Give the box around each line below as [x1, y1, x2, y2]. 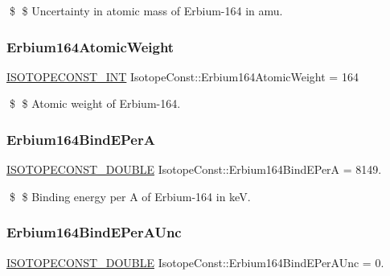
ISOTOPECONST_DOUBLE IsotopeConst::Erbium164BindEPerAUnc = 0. [6, 253, 384, 270]
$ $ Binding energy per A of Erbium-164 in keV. [9, 187, 251, 204]
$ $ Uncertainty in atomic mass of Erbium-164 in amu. [9, 2, 283, 19]
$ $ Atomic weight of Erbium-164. [9, 95, 181, 112]
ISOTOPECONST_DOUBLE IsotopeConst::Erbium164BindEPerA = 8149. [6, 161, 382, 178]
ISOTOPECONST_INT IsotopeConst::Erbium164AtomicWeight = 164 [6, 68, 359, 84]
